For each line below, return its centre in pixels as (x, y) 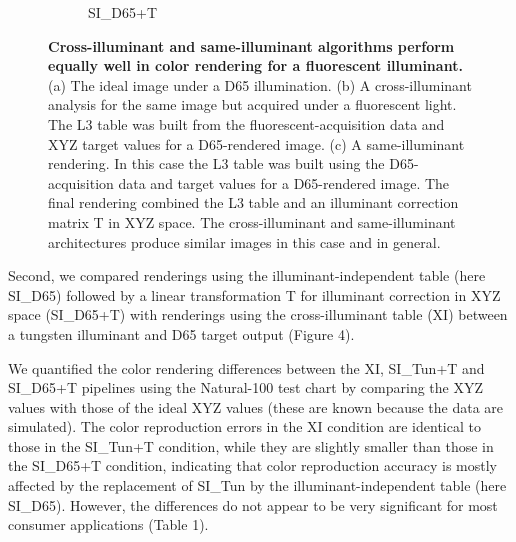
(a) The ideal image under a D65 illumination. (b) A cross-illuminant (260, 84)
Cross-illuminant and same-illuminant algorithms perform (251, 45)
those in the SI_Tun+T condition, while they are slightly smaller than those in (251, 445)
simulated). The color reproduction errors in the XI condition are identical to (244, 426)
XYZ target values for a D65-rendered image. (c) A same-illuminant (256, 143)
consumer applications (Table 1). (108, 524)
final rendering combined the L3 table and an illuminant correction (253, 202)
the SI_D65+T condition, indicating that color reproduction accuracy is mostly (252, 465)
